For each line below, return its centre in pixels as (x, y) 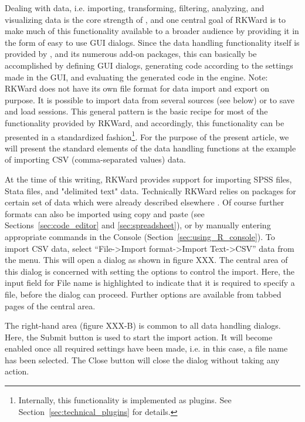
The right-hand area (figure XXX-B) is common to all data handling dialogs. (143, 325)
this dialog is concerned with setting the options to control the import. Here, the (150, 271)
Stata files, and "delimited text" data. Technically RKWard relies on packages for (150, 190)
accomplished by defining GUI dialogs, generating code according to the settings (149, 65)
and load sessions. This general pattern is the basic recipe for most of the (136, 111)
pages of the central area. (50, 305)
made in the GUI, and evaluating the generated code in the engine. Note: (136, 77)
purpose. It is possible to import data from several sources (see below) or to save (150, 99)
